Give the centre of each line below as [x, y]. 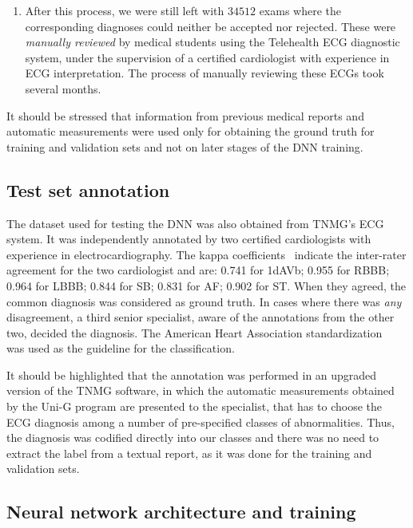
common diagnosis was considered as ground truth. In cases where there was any [204, 301]
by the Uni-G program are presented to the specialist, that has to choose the [194, 406]
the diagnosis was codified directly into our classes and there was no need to [193, 437]
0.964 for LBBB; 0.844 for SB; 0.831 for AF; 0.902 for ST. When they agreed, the [206, 285]
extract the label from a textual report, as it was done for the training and [189, 453]
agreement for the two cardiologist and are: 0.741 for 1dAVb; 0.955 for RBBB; [198, 270]
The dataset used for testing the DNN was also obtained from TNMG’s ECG [195, 223]
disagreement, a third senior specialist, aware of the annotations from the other [201, 317]
